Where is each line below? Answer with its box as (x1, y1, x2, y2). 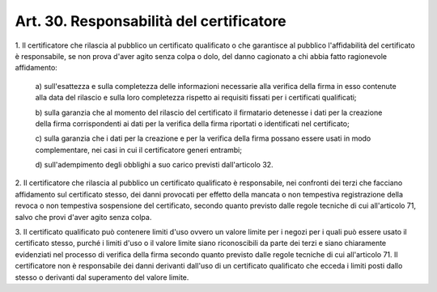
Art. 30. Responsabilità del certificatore (15, 12, 286, 30)
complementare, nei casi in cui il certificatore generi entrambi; (35, 145, 243, 154)
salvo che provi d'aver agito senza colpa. (15, 212, 152, 222)
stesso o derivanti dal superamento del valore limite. (15, 272, 189, 282)
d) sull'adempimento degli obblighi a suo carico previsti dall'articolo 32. (35, 160, 274, 170)
